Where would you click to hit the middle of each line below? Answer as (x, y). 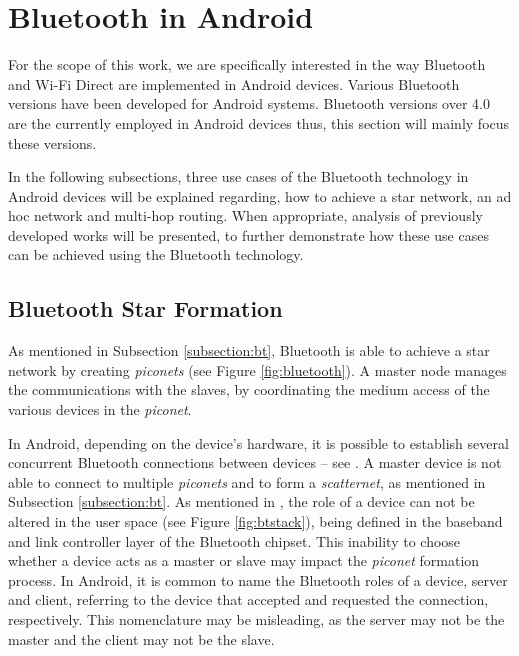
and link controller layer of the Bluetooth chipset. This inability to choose (234, 540)
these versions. (52, 142)
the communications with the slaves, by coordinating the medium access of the (249, 389)
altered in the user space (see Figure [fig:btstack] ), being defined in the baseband (255, 521)
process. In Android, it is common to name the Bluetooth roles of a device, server (258, 579)
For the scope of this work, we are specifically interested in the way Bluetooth (247, 64)
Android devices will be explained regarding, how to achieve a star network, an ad (260, 195)
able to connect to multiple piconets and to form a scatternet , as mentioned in (247, 481)
